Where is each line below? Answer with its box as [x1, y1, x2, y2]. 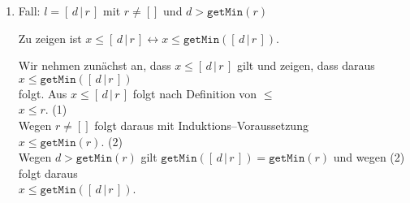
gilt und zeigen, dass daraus [236, 57, 375, 74]
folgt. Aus [18, 84, 67, 101]
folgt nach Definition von [132, 84, 257, 101]
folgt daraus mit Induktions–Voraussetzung [94, 116, 309, 133]
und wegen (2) [333, 149, 405, 166]
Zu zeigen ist [18, 29, 82, 46]
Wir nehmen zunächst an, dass [18, 57, 171, 74]
